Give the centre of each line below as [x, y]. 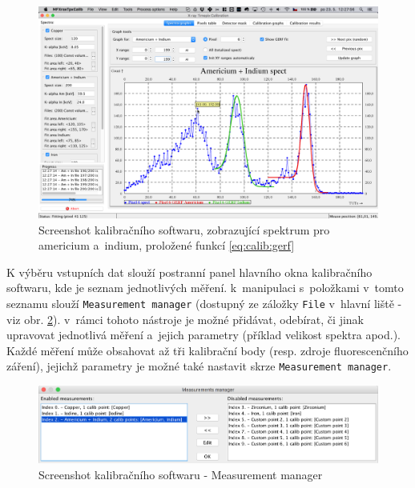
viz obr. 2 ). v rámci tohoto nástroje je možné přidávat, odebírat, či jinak [185, 319]
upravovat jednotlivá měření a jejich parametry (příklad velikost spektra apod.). [203, 335]
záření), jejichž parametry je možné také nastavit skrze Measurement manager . [199, 366]
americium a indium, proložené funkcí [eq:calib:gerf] [167, 245]
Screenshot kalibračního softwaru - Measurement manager [181, 474]
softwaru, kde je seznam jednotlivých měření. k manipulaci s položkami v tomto [205, 288]
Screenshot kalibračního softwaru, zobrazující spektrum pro [184, 229]
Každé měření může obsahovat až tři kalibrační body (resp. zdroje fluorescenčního [207, 350]
